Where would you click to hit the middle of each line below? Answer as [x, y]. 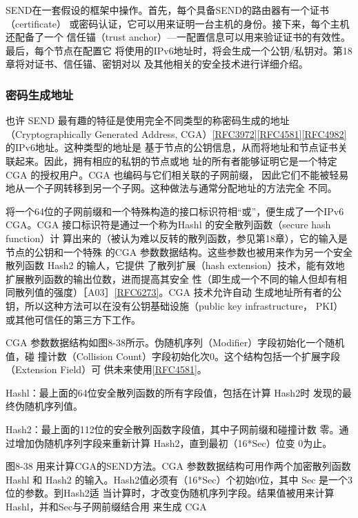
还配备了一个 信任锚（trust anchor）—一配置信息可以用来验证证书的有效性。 [178, 37]
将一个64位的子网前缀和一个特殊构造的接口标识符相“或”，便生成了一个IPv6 [175, 211]
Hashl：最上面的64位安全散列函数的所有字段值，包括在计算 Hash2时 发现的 [174, 392]
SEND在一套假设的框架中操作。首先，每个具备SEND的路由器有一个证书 [168, 10]
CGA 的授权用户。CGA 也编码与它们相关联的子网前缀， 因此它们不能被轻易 [177, 174]
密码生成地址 [40, 94]
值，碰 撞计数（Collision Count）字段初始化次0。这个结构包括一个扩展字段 [173, 356]
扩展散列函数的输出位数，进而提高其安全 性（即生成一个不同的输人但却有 [171, 278]
